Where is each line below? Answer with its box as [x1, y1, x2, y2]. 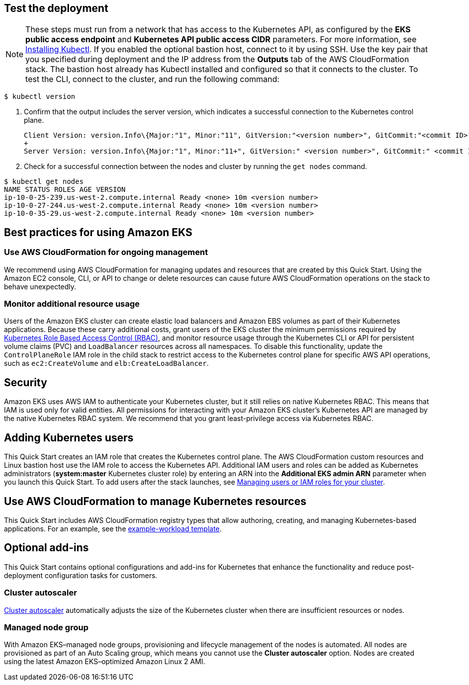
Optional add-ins [4, 541, 89, 554]
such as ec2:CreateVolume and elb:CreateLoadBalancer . [4, 359, 209, 368]
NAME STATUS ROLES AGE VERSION [4, 185, 126, 194]
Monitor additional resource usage [4, 299, 140, 309]
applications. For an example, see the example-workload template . [4, 524, 222, 533]
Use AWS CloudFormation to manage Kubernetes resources [4, 495, 307, 508]
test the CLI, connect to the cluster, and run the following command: [25, 74, 280, 85]
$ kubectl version [4, 92, 76, 101]
